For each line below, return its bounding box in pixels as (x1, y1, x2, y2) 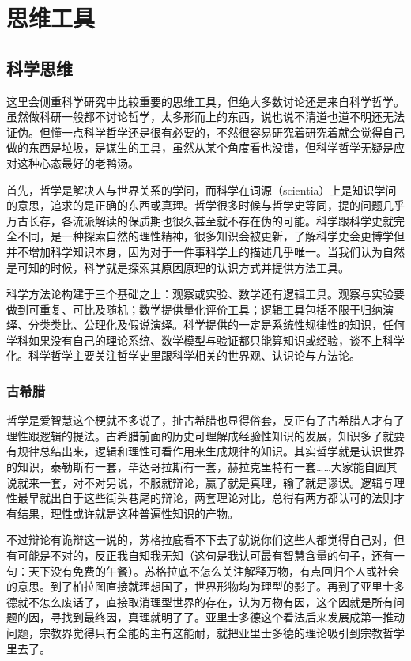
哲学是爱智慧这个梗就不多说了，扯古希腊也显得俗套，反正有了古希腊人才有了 (6, 412, 405, 429)
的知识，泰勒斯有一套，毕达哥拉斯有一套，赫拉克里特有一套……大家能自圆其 (6, 459, 398, 475)
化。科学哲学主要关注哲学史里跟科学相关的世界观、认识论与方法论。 (6, 347, 360, 364)
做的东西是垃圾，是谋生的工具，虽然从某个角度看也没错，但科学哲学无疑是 (6, 139, 394, 156)
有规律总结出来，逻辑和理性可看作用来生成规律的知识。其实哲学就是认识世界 (6, 443, 405, 459)
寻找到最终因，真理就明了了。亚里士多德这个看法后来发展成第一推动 (50, 609, 405, 625)
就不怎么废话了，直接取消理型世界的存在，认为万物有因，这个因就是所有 (17, 593, 394, 610)
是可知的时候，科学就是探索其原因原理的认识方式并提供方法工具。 (6, 259, 349, 275)
